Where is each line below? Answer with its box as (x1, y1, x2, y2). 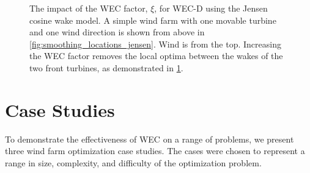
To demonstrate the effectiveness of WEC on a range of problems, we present (5, 132, 294, 145)
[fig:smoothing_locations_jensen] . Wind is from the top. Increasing (29, 37, 281, 50)
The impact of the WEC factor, (29, 2, 148, 14)
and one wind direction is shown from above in (29, 26, 205, 38)
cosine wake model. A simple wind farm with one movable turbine (29, 13, 276, 26)
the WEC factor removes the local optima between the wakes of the (29, 49, 283, 62)
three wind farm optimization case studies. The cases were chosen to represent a (5, 144, 305, 157)
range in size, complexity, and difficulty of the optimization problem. (5, 156, 262, 169)
